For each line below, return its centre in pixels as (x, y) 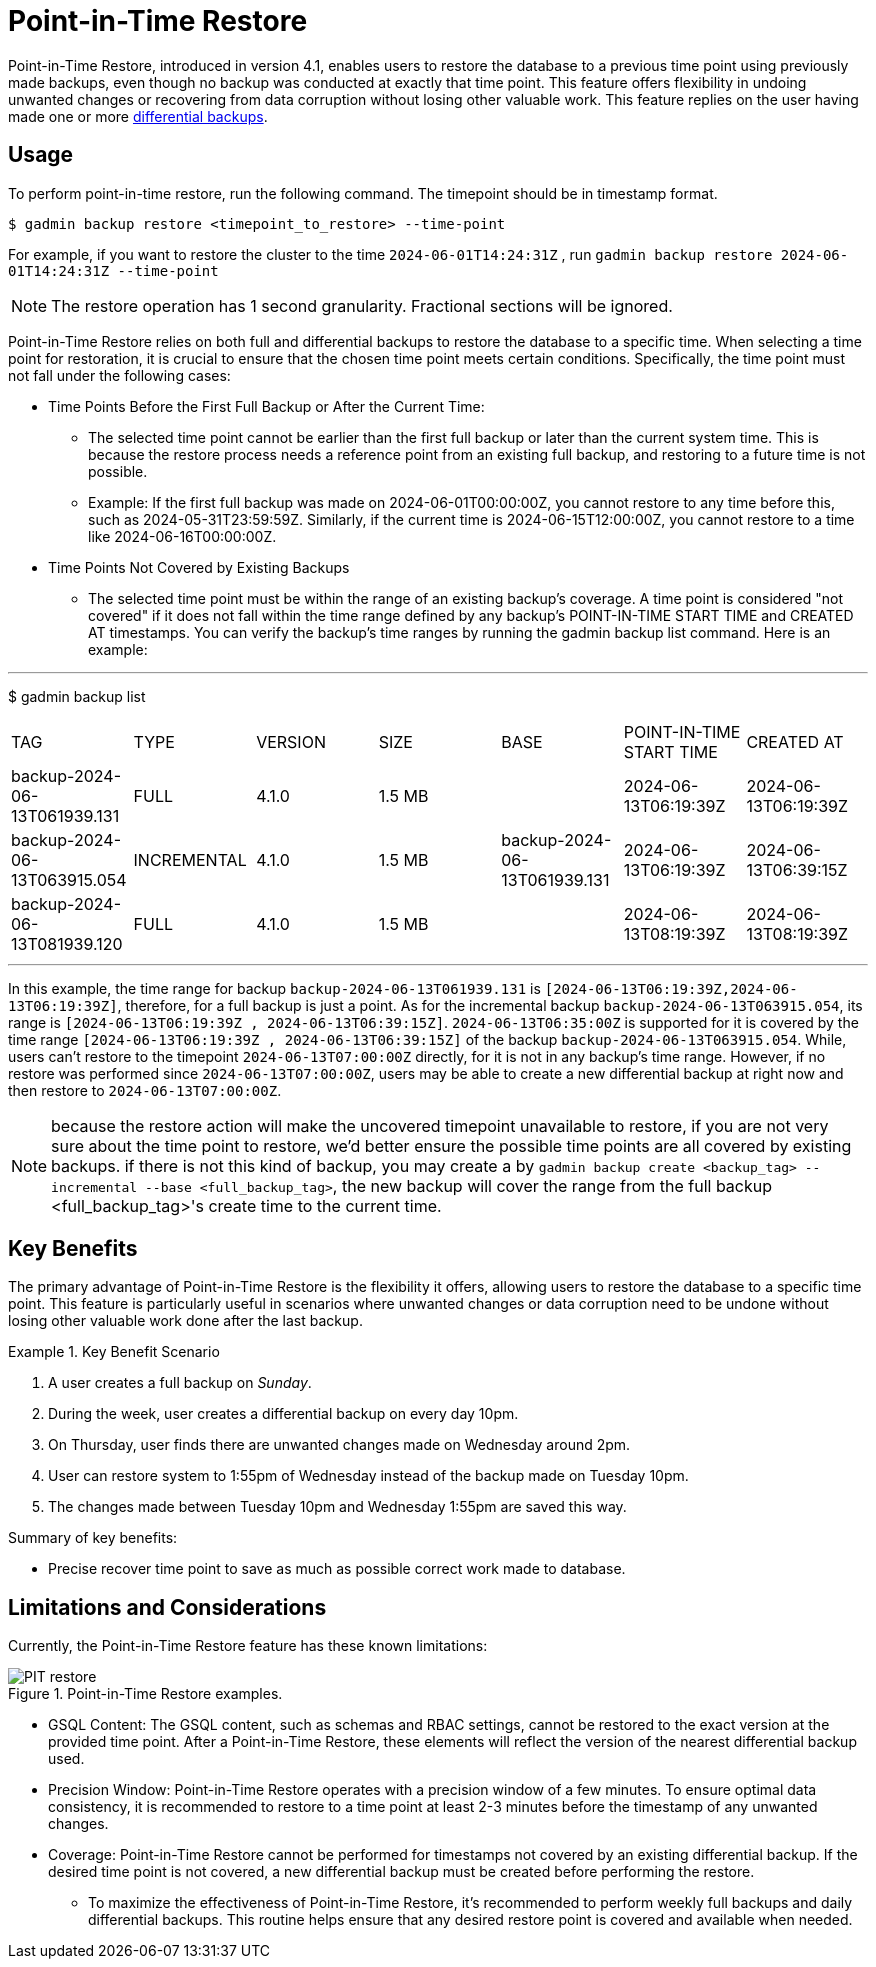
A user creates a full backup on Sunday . (180, 1383)
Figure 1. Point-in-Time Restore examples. (145, 1694)
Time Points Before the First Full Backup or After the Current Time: (266, 406)
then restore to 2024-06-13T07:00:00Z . (145, 1090)
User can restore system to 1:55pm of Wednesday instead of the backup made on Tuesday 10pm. (368, 1476)
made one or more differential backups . (138, 116)
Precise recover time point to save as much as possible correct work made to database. (337, 1569)
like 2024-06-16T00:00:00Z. (182, 536)
